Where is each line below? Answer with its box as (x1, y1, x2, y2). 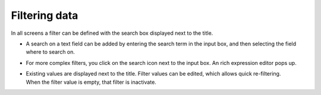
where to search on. (26, 48, 75, 55)
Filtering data (11, 9, 78, 22)
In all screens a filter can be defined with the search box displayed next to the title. (11, 30, 213, 37)
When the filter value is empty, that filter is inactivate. (26, 78, 157, 86)
